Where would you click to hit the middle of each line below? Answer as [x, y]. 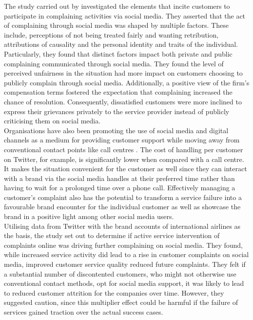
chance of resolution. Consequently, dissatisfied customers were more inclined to [123, 101]
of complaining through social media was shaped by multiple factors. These [116, 25]
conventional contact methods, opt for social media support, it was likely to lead [124, 283]
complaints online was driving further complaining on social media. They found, [124, 245]
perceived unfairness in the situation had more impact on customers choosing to [123, 73]
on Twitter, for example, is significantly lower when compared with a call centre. [124, 159]
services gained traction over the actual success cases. [84, 312]
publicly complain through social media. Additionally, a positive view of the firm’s [127, 82]
